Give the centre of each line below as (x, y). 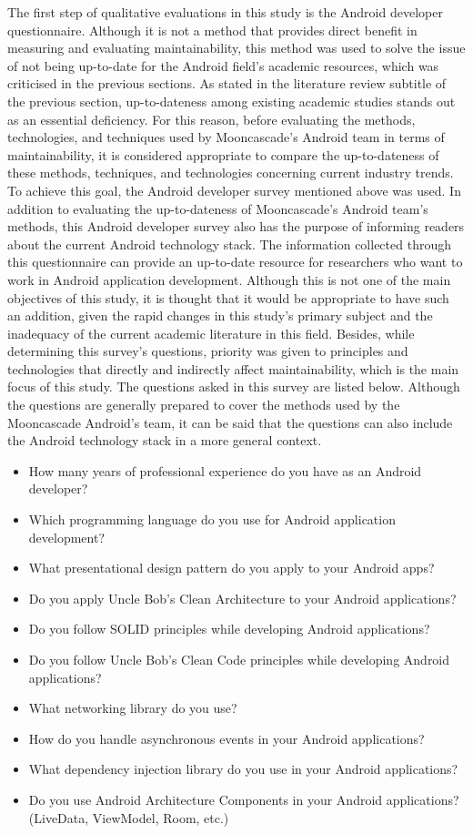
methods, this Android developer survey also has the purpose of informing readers (236, 226)
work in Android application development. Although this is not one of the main (229, 279)
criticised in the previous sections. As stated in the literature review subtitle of (227, 83)
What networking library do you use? (133, 708)
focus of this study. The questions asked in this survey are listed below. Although (234, 386)
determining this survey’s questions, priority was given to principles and (208, 351)
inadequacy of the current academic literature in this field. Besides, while (211, 333)
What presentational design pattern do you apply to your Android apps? (231, 568)
